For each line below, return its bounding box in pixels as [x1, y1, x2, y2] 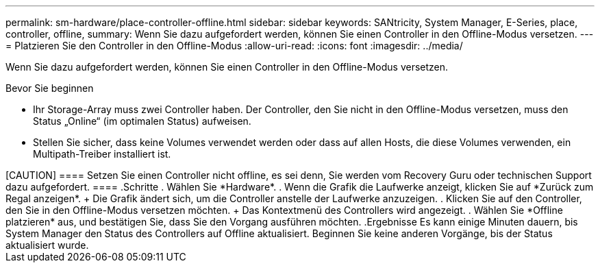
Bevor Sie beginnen [5, 82, 94, 94]
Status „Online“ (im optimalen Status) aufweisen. [33, 115, 251, 127]
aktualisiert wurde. [5, 239, 89, 251]
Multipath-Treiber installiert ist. [33, 148, 171, 160]
